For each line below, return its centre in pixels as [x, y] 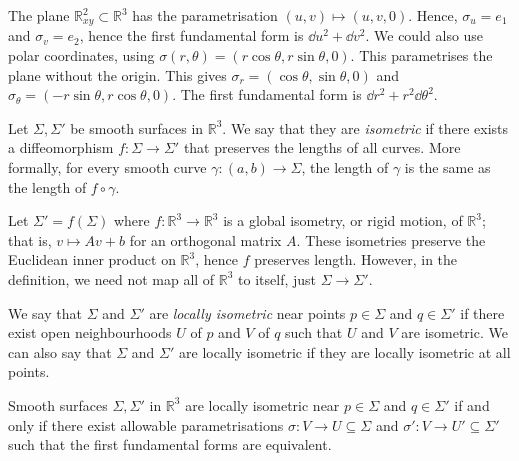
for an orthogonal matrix [205, 239]
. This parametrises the [421, 55]
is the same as [447, 167]
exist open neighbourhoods [90, 332]
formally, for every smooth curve [107, 167]
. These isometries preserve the [391, 239]
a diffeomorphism [61, 147]
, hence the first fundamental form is [191, 35]
